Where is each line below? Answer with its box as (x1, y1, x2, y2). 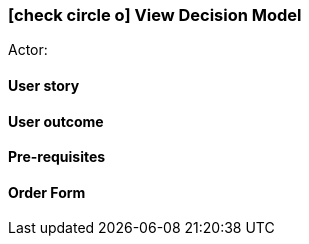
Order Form (8, 183, 86, 201)
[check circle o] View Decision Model (8, 5, 302, 25)
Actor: (8, 41, 48, 59)
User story (8, 76, 80, 94)
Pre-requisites (8, 148, 106, 166)
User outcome (8, 112, 104, 130)
